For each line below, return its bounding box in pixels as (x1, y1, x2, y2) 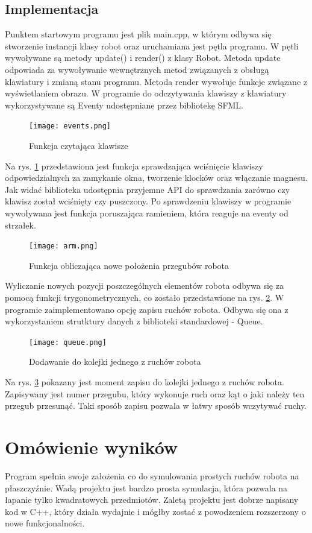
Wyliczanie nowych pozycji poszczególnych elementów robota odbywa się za (5, 279, 284, 292)
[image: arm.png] (29, 242, 98, 251)
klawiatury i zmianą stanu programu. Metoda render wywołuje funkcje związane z (5, 75, 307, 87)
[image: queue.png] (29, 338, 107, 347)
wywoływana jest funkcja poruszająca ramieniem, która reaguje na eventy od (5, 206, 289, 219)
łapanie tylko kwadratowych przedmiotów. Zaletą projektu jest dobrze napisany (5, 493, 299, 506)
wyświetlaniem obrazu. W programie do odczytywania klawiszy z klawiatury (5, 87, 287, 99)
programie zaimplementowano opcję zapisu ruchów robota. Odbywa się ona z (5, 303, 289, 315)
